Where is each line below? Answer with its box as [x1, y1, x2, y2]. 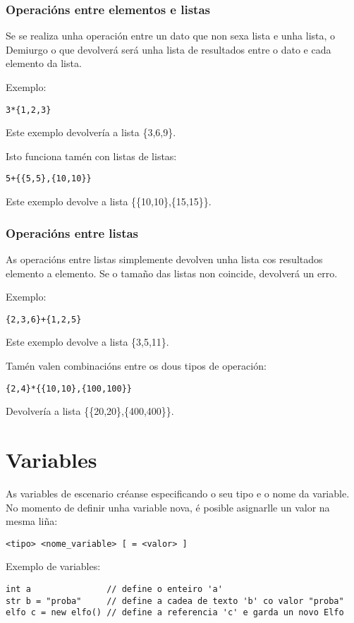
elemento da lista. [6, 56, 82, 71]
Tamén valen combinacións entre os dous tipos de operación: [6, 358, 267, 373]
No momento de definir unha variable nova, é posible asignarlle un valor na [6, 500, 330, 514]
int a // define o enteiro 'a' [6, 583, 223, 594]
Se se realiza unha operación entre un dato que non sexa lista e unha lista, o [6, 28, 336, 43]
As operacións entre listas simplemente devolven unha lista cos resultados [6, 251, 323, 266]
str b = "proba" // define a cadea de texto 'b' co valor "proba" [6, 595, 344, 606]
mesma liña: [6, 514, 58, 528]
